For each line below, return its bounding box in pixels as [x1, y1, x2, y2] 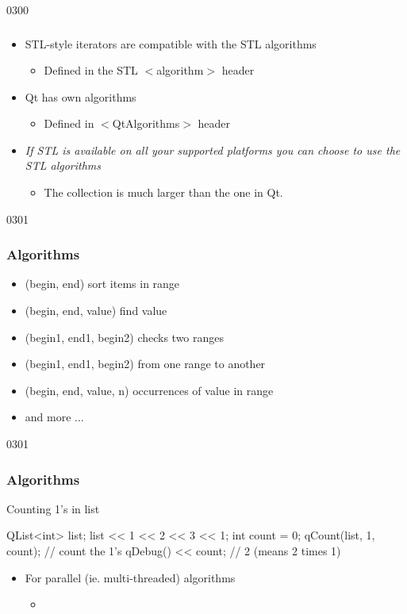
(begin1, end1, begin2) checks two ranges [25, 328, 225, 345]
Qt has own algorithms [25, 88, 136, 105]
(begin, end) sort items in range [25, 275, 180, 292]
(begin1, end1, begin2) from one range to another [25, 355, 266, 372]
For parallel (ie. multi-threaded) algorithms [25, 569, 236, 585]
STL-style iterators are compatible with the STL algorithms [25, 35, 317, 52]
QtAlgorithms [112, 115, 180, 132]
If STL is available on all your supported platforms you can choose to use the [25, 141, 401, 158]
